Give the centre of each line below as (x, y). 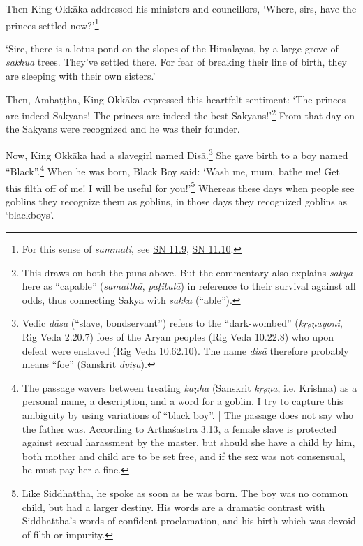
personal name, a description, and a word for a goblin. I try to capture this (183, 401)
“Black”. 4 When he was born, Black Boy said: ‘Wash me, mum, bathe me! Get (173, 170)
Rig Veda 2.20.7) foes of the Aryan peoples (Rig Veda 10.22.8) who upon (178, 336)
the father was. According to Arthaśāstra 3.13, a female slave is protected (179, 428)
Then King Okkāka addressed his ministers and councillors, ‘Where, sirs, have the (181, 8)
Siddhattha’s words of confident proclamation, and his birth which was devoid (189, 521)
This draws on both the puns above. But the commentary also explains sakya (187, 272)
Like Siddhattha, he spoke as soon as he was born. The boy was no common (185, 493)
